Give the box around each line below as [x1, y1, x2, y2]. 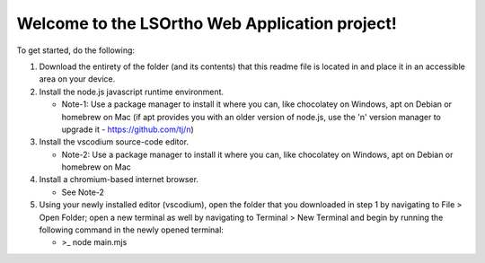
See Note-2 [61, 187, 105, 197]
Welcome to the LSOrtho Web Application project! [16, 13, 397, 33]
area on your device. [39, 74, 116, 84]
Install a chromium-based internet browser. [39, 174, 199, 185]
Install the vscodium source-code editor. [39, 136, 189, 147]
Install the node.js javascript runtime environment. [39, 86, 225, 97]
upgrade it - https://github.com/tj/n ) [61, 124, 195, 135]
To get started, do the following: [16, 45, 135, 56]
